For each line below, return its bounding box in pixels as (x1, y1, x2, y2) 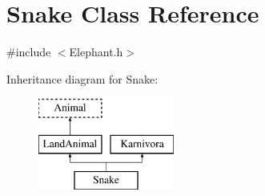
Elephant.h (69, 43, 123, 60)
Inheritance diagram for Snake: (6, 70, 159, 87)
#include (6, 43, 51, 60)
